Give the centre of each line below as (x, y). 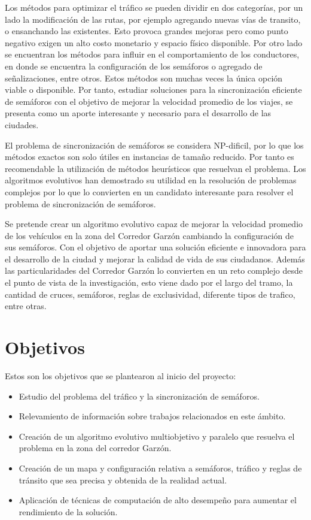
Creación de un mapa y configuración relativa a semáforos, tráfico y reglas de (160, 468)
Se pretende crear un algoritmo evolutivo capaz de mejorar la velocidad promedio (154, 224)
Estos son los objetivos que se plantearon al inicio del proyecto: (121, 375)
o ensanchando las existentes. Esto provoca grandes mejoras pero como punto (147, 31)
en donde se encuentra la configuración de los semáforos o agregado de (134, 66)
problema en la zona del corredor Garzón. (95, 448)
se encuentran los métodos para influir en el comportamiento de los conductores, (152, 54)
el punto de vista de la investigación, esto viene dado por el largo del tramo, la (149, 282)
